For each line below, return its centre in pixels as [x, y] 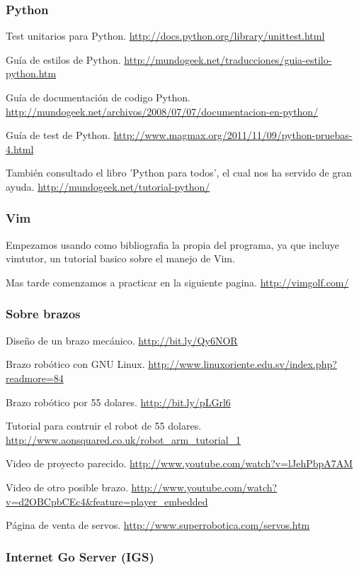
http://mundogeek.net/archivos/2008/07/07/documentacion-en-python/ [162, 111]
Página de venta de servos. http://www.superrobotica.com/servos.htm [158, 525]
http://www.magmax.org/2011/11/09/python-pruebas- [233, 135]
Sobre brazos [43, 314]
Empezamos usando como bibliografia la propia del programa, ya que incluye [173, 244]
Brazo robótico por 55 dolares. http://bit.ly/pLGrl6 [118, 402]
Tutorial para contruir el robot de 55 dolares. [104, 426]
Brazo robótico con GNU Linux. [75, 364]
